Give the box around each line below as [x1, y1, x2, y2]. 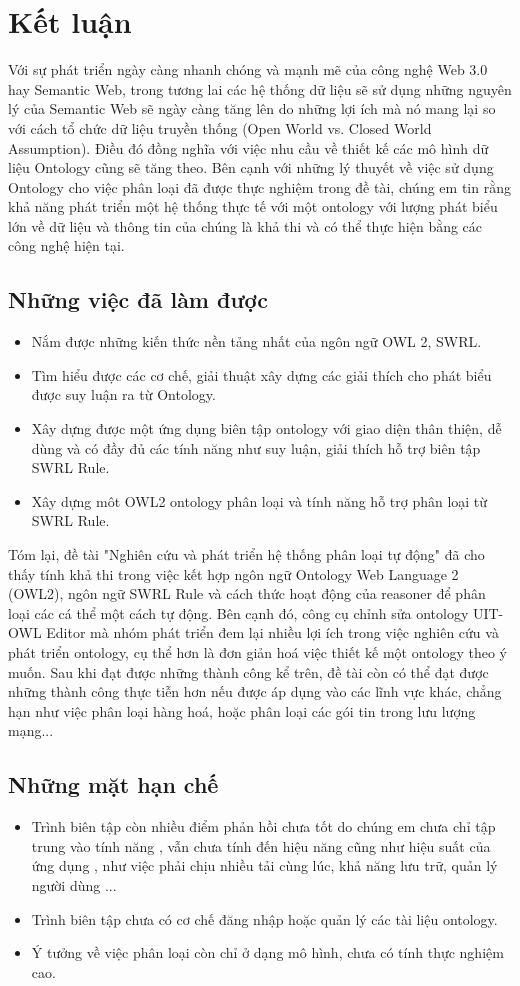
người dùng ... [31, 874, 117, 895]
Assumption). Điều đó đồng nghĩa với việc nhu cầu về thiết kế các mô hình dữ [8, 137, 489, 158]
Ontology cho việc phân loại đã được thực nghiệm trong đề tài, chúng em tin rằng [8, 176, 511, 197]
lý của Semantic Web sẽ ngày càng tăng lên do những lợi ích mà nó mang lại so [8, 98, 496, 119]
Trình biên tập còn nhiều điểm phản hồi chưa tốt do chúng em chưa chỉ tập [31, 816, 496, 837]
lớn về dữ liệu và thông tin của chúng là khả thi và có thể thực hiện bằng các [8, 215, 483, 236]
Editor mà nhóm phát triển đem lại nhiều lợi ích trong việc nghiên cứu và [46, 622, 499, 643]
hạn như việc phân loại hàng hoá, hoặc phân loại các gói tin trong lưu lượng [8, 700, 476, 721]
